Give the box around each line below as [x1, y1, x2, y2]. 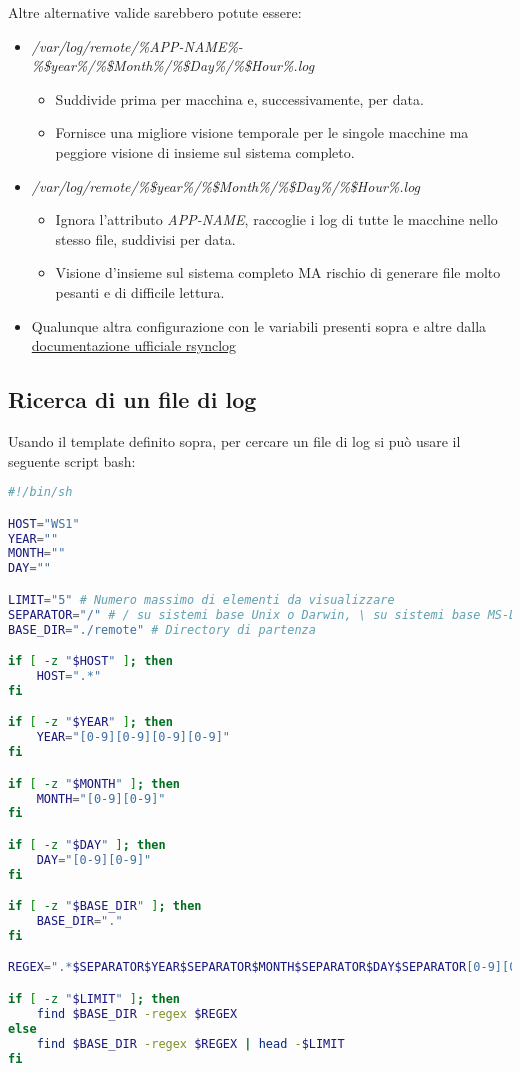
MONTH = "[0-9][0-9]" [36, 791, 166, 806]
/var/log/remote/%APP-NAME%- [31, 35, 243, 56]
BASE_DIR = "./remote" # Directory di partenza [8, 622, 316, 637]
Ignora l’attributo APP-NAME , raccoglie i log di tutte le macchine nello [55, 209, 498, 230]
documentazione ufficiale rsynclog [31, 335, 237, 356]
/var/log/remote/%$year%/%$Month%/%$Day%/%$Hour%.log [31, 175, 421, 196]
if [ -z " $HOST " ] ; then [8, 654, 173, 669]
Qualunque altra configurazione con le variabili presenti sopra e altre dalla [31, 315, 487, 336]
